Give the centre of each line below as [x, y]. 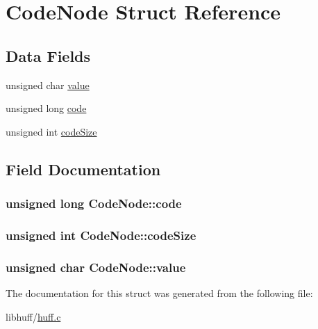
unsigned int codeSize [51, 131]
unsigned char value [48, 85]
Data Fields [48, 55]
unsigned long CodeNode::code [94, 203]
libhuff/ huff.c [33, 316]
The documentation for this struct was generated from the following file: [159, 293]
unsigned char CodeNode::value [96, 267]
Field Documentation [83, 169]
